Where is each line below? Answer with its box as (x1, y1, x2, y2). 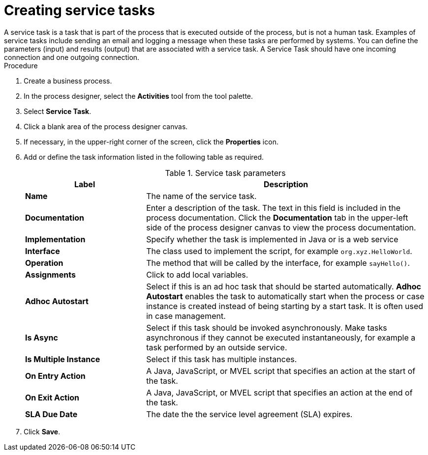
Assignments (25, 269, 76, 280)
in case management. (146, 311, 226, 321)
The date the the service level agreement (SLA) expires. (146, 409, 353, 419)
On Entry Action (25, 370, 86, 381)
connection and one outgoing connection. (4, 53, 140, 61)
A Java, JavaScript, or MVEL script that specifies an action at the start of (146, 366, 416, 376)
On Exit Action (25, 392, 80, 402)
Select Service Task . (24, 107, 92, 115)
